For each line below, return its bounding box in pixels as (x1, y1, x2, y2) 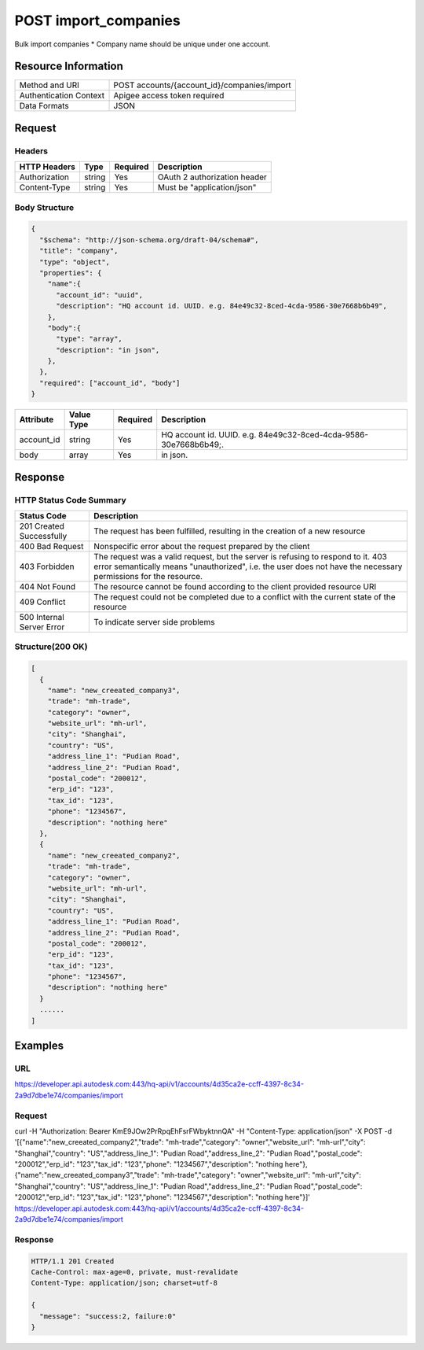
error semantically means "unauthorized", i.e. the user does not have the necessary (93, 561, 403, 572)
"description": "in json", (56, 345, 160, 354)
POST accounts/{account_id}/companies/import (113, 79, 292, 90)
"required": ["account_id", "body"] (39, 378, 181, 387)
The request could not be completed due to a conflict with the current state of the (93, 591, 396, 602)
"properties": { (39, 268, 102, 277)
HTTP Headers (19, 161, 76, 172)
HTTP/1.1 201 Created (31, 1256, 115, 1266)
